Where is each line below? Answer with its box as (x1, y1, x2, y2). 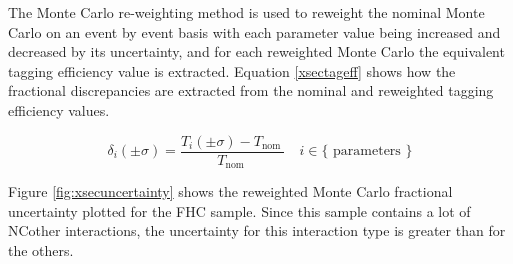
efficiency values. (8, 99, 110, 120)
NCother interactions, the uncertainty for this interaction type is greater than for (8, 220, 506, 241)
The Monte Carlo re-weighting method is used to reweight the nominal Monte (8, 2, 485, 22)
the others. (8, 239, 74, 260)
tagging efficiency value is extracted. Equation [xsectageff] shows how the (8, 60, 456, 81)
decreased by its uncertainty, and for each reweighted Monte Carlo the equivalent (8, 41, 505, 62)
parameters (333, 144, 401, 159)
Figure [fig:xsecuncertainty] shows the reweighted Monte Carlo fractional (8, 181, 453, 202)
